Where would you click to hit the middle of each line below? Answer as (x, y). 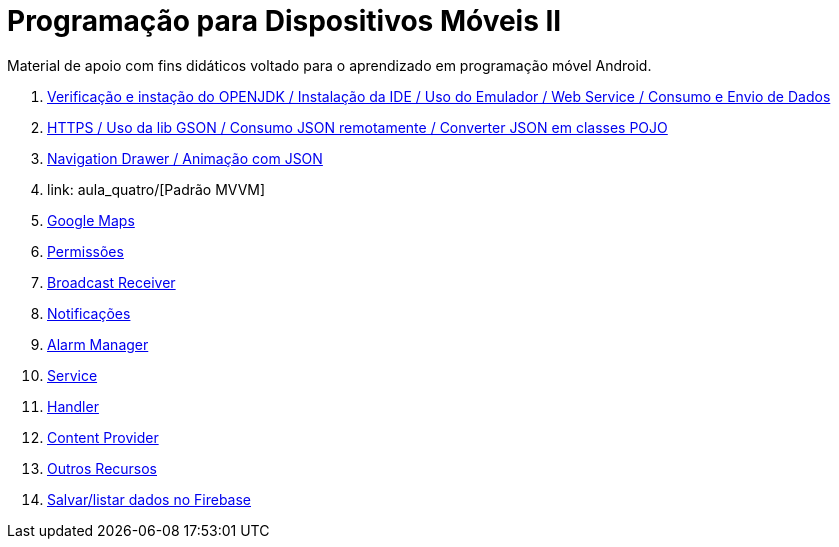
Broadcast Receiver (111, 282)
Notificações (89, 313)
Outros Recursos (102, 468)
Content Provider (103, 437)
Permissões (85, 251)
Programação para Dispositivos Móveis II (284, 21)
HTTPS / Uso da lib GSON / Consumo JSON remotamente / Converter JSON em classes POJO (357, 127)
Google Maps (91, 220)
